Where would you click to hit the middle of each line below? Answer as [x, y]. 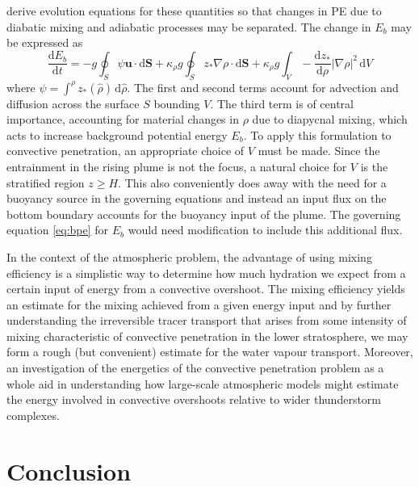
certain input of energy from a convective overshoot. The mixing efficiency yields [206, 289]
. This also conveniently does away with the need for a [252, 182]
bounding [177, 103]
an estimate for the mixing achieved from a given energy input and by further [199, 304]
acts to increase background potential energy [117, 134]
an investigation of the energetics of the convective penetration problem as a [195, 368]
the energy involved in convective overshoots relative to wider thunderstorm [194, 399]
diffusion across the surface [73, 103]
